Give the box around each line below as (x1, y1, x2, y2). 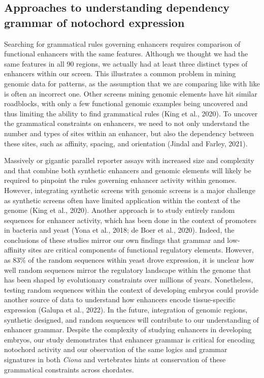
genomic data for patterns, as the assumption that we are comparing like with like (4, 78, 260, 88)
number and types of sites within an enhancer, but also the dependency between (4, 128, 254, 138)
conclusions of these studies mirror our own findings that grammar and (4, 234, 225, 245)
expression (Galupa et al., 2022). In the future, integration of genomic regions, (4, 304, 248, 315)
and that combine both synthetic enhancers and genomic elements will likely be (4, 165, 251, 175)
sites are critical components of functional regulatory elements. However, (28, 244, 254, 255)
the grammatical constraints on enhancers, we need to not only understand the (4, 118, 250, 129)
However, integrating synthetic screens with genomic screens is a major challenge (4, 184, 255, 195)
